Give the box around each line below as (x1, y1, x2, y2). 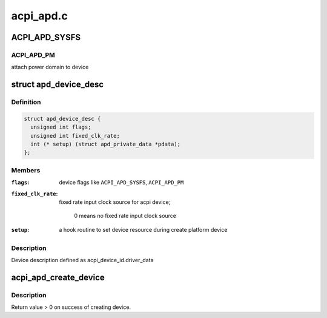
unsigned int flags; (30, 124, 91, 130)
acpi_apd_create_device (11, 272, 105, 282)
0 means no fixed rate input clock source (74, 212, 177, 220)
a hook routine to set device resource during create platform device (59, 226, 228, 233)
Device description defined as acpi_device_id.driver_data (11, 256, 154, 263)
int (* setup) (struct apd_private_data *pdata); (30, 141, 181, 148)
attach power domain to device (11, 64, 89, 71)
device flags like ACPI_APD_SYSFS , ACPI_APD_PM (59, 179, 184, 186)
